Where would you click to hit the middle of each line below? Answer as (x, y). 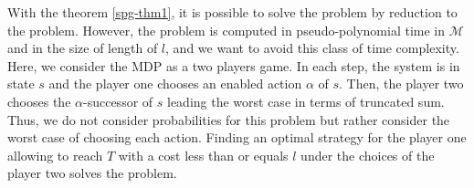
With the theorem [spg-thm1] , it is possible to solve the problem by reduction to (232, 12)
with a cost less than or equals (203, 155)
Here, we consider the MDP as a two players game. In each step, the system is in (234, 65)
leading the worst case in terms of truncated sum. (305, 101)
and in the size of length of (83, 48)
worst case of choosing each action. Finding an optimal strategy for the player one (237, 137)
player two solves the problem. (92, 173)
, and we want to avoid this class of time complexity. (312, 48)
